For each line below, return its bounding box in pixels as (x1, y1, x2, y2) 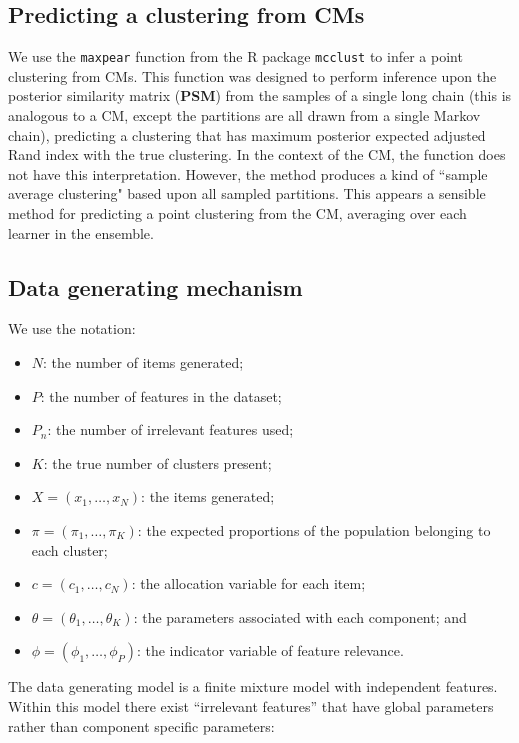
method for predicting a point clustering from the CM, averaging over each (8, 203, 467, 224)
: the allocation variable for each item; (131, 573, 366, 594)
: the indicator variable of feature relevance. (136, 640, 404, 661)
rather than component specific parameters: (8, 715, 275, 736)
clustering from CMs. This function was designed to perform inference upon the (8, 65, 497, 86)
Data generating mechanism (8, 271, 303, 302)
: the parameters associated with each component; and (133, 606, 467, 627)
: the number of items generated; (43, 352, 244, 372)
